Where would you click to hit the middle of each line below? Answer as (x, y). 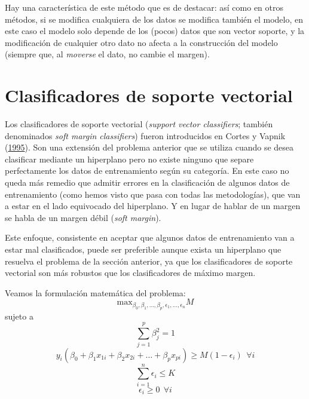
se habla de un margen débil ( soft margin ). (83, 217)
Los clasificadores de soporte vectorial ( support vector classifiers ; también (139, 124)
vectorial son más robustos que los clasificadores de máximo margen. (130, 273)
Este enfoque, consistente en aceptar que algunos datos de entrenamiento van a (150, 237)
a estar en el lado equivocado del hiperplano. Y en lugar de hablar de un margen (153, 206)
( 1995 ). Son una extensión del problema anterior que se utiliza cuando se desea (149, 147)
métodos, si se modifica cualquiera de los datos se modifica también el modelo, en (154, 19)
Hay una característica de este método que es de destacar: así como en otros (144, 7)
